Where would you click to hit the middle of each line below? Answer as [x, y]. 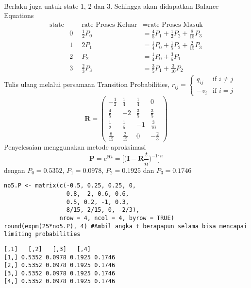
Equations [19, 15]
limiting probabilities [42, 234]
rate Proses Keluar [109, 25]
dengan [15, 170]
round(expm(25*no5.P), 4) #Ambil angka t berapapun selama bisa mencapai [126, 226]
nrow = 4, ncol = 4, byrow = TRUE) [117, 218]
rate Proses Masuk [175, 25]
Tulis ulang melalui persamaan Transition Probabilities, [87, 84]
